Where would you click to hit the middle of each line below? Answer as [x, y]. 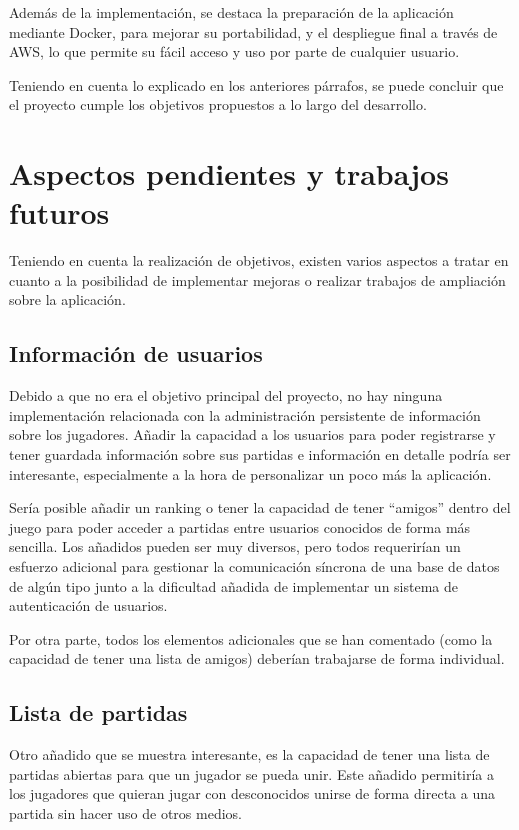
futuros [59, 212]
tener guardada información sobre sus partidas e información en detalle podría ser [260, 454]
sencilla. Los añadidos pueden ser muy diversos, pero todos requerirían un [235, 546]
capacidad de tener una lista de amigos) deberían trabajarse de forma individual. [257, 658]
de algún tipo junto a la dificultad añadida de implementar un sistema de [234, 585]
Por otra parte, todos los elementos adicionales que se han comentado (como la [251, 638]
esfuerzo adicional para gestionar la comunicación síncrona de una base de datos [254, 566]
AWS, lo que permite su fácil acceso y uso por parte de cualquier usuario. [234, 51]
